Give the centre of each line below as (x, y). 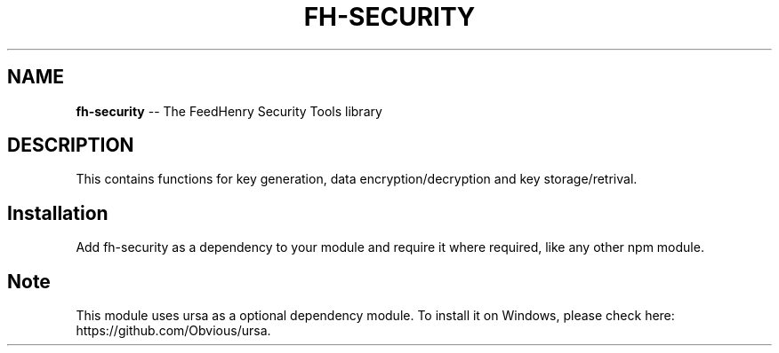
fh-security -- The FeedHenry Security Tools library (229, 111)
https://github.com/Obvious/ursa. (173, 331)
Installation (58, 213)
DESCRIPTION (71, 145)
